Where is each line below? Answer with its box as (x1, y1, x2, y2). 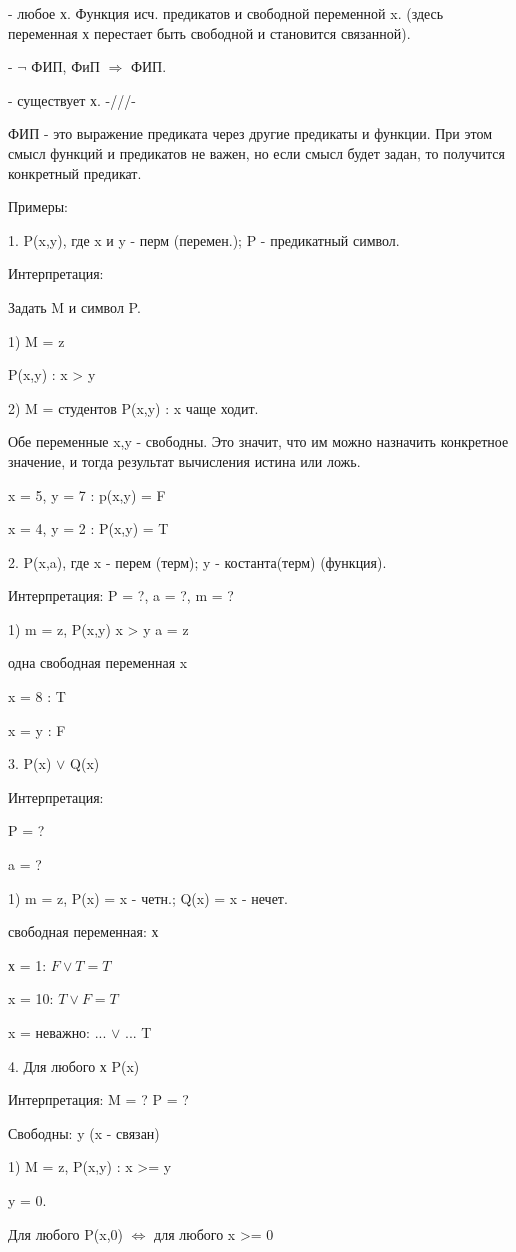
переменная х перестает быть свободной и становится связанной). (8, 22, 411, 43)
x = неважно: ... (8, 1022, 107, 1042)
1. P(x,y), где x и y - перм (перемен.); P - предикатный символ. (8, 229, 400, 250)
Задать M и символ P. (8, 296, 141, 317)
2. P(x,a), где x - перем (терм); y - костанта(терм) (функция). (8, 551, 387, 572)
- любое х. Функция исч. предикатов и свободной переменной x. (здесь (8, 3, 444, 23)
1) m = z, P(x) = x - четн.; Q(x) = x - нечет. (8, 887, 288, 908)
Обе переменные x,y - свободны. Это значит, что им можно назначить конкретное (8, 431, 509, 452)
